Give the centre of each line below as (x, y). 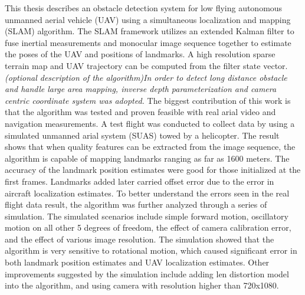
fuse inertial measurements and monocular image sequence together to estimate (148, 42)
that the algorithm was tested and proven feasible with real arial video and (140, 112)
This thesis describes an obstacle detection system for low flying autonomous (144, 8)
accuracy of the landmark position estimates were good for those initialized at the (153, 170)
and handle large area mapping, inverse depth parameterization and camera (141, 89)
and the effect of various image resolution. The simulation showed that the (140, 239)
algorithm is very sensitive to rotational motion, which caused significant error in (151, 250)
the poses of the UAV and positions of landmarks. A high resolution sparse (140, 54)
